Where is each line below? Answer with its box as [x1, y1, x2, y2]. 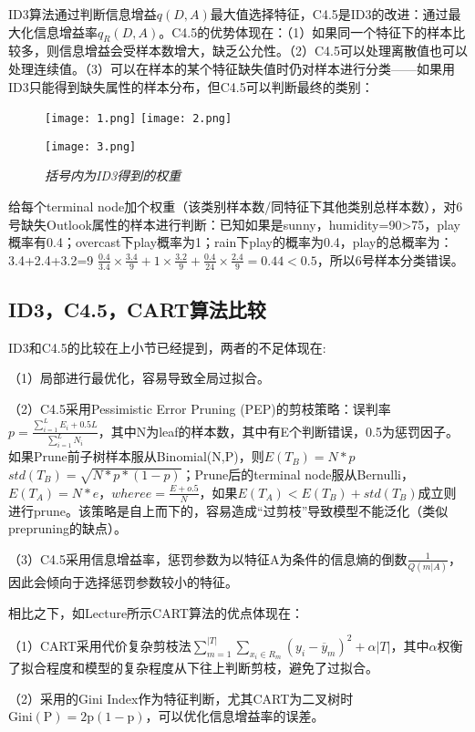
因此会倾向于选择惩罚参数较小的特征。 [8, 572, 238, 592]
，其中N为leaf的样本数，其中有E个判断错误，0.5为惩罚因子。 [98, 421, 459, 440]
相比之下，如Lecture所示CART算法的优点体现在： [8, 603, 304, 622]
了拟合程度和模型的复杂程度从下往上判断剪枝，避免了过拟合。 [8, 658, 378, 677]
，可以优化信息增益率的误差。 [145, 706, 325, 726]
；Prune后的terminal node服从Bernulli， [181, 464, 414, 483]
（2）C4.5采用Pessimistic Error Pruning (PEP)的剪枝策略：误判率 [8, 399, 391, 418]
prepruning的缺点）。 [8, 519, 128, 538]
